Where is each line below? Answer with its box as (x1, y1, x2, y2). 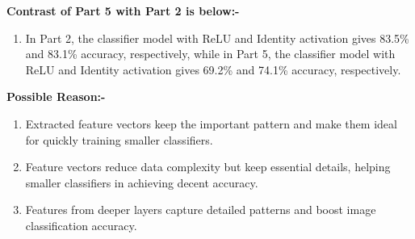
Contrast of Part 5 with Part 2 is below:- (6, 2, 240, 19)
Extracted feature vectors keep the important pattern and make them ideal (25, 115, 397, 132)
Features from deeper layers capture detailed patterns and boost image (25, 201, 376, 218)
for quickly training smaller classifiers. (25, 131, 213, 148)
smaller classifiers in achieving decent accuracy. (25, 174, 258, 191)
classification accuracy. (25, 216, 137, 233)
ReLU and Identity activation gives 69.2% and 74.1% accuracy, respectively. (25, 61, 401, 78)
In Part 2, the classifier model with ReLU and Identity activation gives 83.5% (25, 29, 409, 46)
